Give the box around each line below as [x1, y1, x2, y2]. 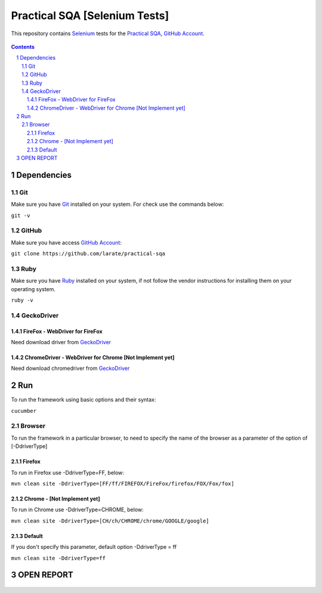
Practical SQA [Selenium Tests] [11, 9, 169, 22]
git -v [11, 212, 30, 219]
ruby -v [11, 297, 34, 304]
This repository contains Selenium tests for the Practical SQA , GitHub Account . [11, 30, 205, 37]
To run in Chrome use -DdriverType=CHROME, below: [11, 506, 144, 513]
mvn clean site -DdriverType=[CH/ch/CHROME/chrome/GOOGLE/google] [11, 517, 210, 524]
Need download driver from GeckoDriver [11, 338, 112, 345]
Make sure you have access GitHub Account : [11, 239, 122, 246]
